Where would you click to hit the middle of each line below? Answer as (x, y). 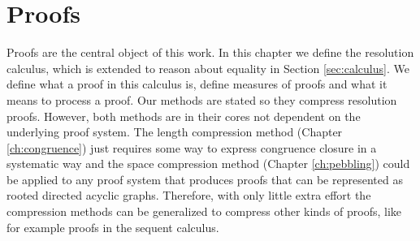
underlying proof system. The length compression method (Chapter (175, 132)
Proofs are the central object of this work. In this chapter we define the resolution (210, 52)
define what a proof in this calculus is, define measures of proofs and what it (197, 84)
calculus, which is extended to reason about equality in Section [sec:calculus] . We (208, 68)
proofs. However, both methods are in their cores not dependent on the (184, 116)
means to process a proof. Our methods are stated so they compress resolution (202, 99)
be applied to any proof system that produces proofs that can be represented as (205, 179)
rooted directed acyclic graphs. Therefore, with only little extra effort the (189, 195)
